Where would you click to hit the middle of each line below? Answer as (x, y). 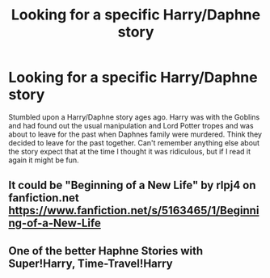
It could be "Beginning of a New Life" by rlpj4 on (132, 185)
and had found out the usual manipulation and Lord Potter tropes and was (131, 125)
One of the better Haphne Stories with (106, 251)
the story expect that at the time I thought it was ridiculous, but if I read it (130, 151)
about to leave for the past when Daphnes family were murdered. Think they (135, 134)
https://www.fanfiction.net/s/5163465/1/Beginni (134, 211)
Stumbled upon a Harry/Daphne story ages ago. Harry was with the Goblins (134, 117)
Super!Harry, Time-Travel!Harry (91, 263)
